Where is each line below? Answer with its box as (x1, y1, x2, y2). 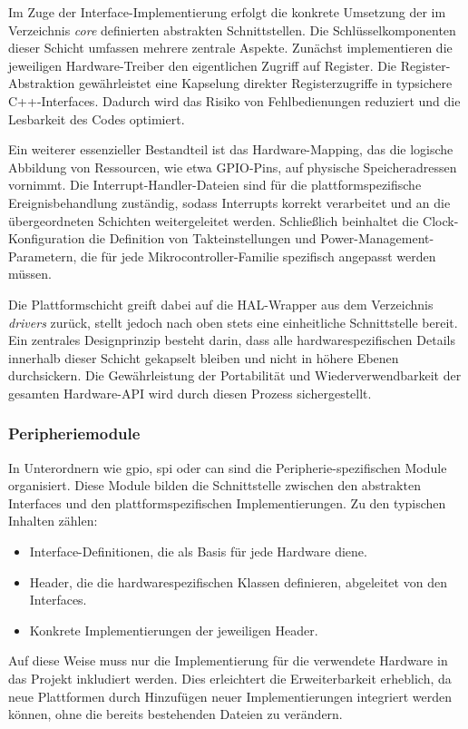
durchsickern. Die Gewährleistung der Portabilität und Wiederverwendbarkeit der (8, 366, 462, 385)
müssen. (8, 264, 52, 283)
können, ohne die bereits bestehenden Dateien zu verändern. (8, 704, 343, 724)
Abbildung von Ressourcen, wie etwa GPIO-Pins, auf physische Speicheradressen (8, 157, 457, 176)
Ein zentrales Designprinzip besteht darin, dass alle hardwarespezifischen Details (8, 330, 455, 350)
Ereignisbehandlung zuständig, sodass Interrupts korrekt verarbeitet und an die (8, 192, 451, 212)
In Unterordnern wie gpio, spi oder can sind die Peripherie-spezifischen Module (8, 458, 447, 477)
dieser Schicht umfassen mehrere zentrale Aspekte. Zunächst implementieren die (8, 38, 453, 57)
